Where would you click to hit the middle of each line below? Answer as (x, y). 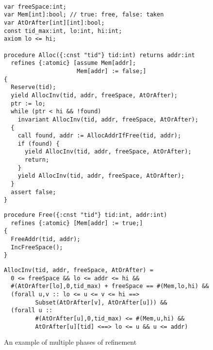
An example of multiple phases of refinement (70, 342)
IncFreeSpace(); (37, 247)
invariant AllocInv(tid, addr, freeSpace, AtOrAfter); (108, 119)
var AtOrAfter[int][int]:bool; (54, 23)
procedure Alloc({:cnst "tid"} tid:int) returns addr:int (99, 55)
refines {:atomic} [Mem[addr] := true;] (77, 223)
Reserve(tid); (33, 87)
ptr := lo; (28, 103)
